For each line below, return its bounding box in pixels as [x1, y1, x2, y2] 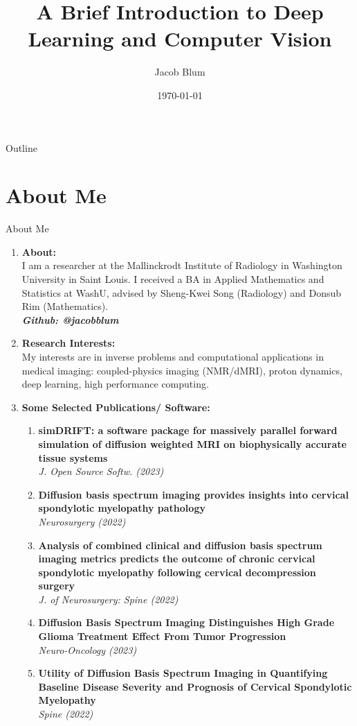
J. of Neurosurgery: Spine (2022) [38, 591, 178, 606]
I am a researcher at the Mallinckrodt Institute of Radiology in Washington [21, 258, 342, 273]
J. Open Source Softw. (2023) [38, 464, 164, 478]
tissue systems [38, 450, 108, 465]
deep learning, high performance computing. [21, 377, 209, 391]
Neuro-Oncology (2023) [38, 642, 137, 657]
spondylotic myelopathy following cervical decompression [38, 564, 316, 579]
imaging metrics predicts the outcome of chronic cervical [38, 551, 315, 566]
